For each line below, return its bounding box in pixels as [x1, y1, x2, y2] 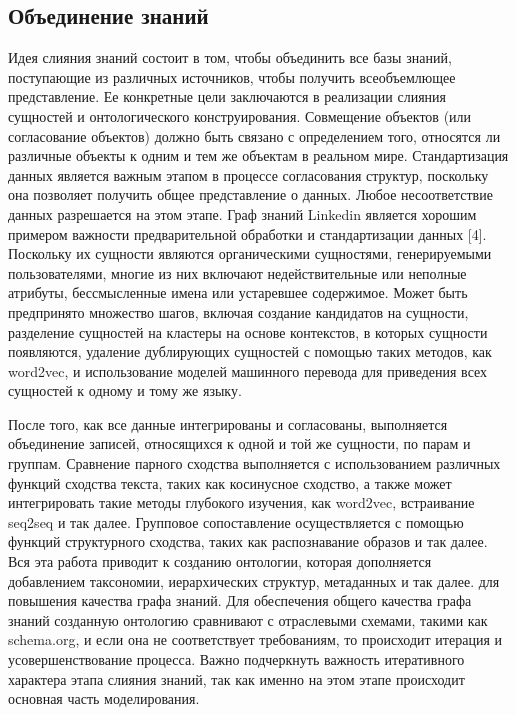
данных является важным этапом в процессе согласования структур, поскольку [8, 164, 489, 185]
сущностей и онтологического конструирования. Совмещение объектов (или [8, 105, 472, 126]
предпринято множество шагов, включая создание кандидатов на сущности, [8, 301, 469, 322]
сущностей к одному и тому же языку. [8, 380, 242, 401]
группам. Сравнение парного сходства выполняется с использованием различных [8, 453, 501, 474]
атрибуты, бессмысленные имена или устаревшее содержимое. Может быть [8, 282, 468, 303]
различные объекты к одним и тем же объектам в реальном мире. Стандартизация [8, 145, 509, 166]
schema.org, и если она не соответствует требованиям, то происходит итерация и [8, 629, 502, 650]
